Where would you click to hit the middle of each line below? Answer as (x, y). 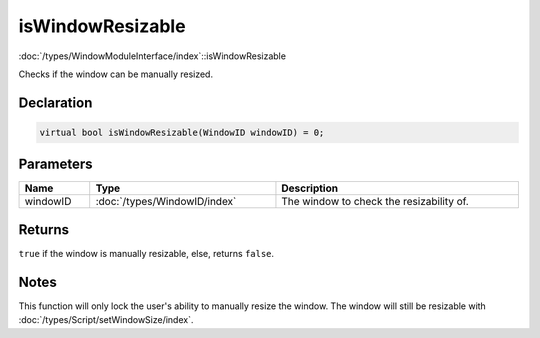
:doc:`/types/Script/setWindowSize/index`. (106, 320)
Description (310, 188)
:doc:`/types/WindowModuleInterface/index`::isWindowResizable (152, 56)
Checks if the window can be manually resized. (116, 74)
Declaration (55, 102)
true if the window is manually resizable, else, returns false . (146, 253)
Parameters (55, 164)
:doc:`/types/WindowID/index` (166, 202)
